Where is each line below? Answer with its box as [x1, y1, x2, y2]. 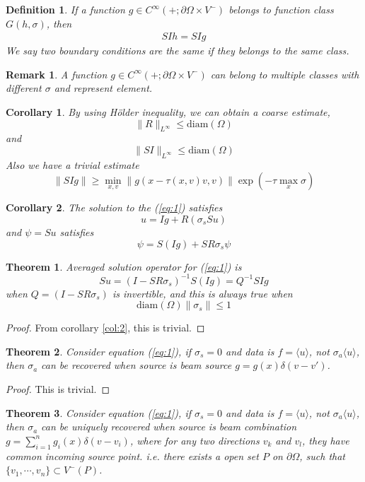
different [6, 81, 42, 95]
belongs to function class [228, 2, 334, 16]
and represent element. [54, 81, 153, 95]
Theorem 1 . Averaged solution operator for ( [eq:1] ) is [6, 259, 242, 274]
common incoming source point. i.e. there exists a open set [6, 448, 259, 463]
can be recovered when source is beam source [41, 358, 232, 372]
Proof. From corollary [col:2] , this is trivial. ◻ [6, 320, 205, 335]
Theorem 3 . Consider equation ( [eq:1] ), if [6, 405, 191, 420]
